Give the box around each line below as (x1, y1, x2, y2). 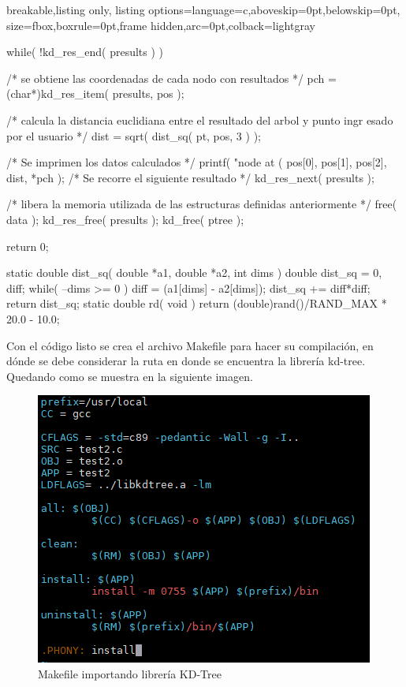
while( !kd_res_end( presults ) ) (6, 43, 164, 60)
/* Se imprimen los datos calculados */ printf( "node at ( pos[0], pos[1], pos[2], (6, 154, 387, 170)
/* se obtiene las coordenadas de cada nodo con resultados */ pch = (6, 69, 337, 86)
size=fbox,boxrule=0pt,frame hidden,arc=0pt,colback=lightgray (6, 17, 315, 33)
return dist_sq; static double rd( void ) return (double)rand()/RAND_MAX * (6, 295, 387, 312)
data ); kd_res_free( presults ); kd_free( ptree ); (6, 211, 244, 227)
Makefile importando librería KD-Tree (38, 665, 222, 681)
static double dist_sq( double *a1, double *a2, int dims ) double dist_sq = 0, (6, 264, 382, 281)
